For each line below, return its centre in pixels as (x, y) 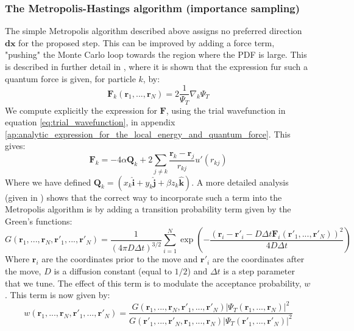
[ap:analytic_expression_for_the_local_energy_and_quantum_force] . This (148, 134)
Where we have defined (48, 182)
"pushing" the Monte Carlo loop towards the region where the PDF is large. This (156, 54)
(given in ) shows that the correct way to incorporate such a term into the (143, 197)
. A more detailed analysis (240, 182)
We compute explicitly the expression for (81, 110)
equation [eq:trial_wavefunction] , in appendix (90, 122)
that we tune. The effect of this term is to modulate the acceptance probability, (153, 283)
